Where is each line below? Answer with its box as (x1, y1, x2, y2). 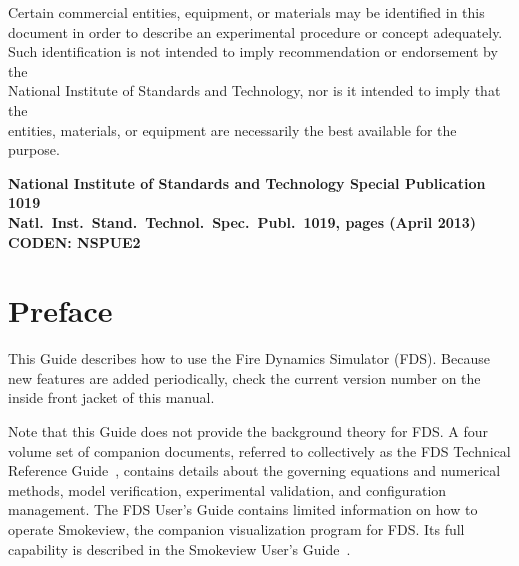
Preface (8, 290, 113, 331)
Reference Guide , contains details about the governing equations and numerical (8, 460, 501, 481)
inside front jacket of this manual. (8, 387, 215, 408)
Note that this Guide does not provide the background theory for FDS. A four (8, 421, 489, 442)
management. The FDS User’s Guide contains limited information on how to (8, 499, 478, 520)
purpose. (8, 139, 60, 160)
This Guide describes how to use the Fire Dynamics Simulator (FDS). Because (8, 348, 490, 369)
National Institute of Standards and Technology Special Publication (8, 172, 486, 193)
